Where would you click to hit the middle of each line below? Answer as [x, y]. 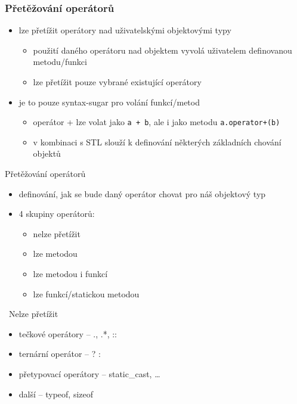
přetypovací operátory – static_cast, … [89, 373]
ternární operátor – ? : [60, 354]
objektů [47, 153]
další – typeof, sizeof [56, 394]
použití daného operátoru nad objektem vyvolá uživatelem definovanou [163, 50]
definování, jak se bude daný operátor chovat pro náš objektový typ [142, 193]
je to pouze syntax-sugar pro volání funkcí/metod [109, 102]
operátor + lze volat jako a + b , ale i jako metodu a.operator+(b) [157, 122]
